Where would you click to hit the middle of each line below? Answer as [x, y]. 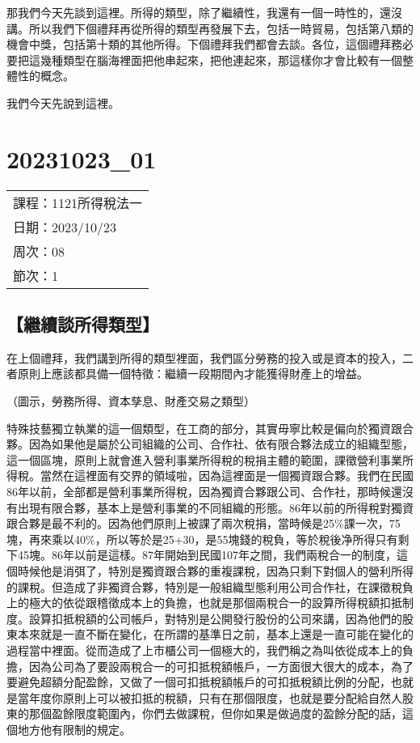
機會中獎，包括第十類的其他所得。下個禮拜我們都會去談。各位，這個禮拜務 [204, 44]
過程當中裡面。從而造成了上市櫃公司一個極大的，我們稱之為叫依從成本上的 [204, 650]
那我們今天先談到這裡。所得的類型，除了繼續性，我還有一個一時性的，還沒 [204, 12]
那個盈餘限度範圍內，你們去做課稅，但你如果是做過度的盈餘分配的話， [215, 713]
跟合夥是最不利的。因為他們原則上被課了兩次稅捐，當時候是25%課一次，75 [204, 523]
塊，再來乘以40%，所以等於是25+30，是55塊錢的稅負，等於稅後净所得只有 [202, 539]
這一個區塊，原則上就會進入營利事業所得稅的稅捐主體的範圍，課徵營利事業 [204, 459]
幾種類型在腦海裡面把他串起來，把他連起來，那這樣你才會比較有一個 [221, 59]
